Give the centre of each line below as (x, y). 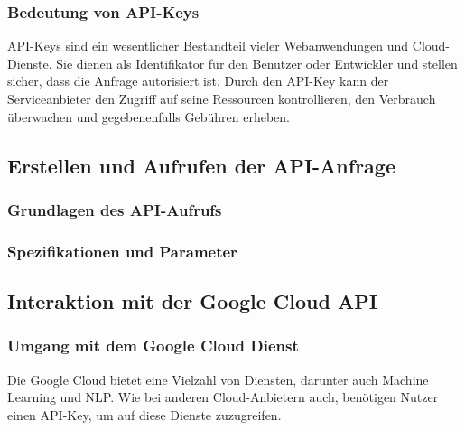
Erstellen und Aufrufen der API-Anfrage (201, 165)
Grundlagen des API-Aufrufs (115, 209)
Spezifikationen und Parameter (122, 251)
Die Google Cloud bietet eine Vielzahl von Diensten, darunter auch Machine (218, 379)
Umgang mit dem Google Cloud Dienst (153, 346)
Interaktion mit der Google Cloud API (192, 301)
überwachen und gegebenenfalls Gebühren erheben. (149, 116)
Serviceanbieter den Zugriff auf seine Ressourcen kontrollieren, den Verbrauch (222, 98)
